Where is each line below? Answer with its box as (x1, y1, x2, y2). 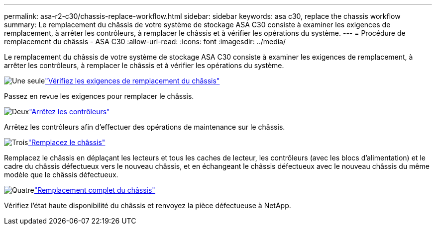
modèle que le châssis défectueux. (4, 170, 118, 179)
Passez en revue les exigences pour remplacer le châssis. (4, 92, 194, 100)
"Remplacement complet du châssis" (34, 186, 155, 194)
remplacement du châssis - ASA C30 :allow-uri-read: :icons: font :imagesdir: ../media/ (4, 37, 286, 46)
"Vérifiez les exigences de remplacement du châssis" (45, 76, 220, 85)
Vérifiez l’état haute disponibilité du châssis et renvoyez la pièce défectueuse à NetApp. (4, 201, 291, 210)
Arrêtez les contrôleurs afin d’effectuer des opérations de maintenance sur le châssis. (4, 123, 285, 131)
